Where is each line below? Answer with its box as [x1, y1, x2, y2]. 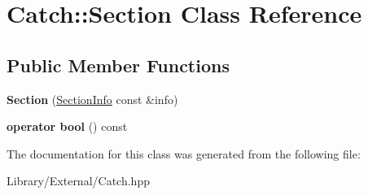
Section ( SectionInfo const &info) [7, 90, 178, 107]
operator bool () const [7, 118, 128, 135]
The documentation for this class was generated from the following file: [7, 145, 361, 162]
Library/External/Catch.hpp [7, 172, 150, 189]
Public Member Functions [7, 52, 230, 77]
